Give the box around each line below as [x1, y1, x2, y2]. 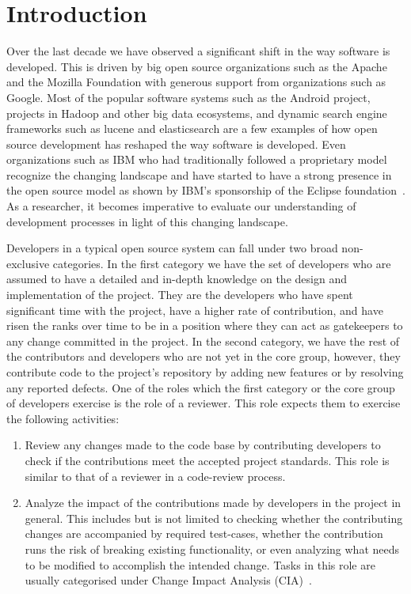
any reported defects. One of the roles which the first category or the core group [6, 379, 395, 395]
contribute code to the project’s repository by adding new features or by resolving [6, 364, 404, 380]
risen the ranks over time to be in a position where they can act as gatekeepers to [6, 317, 403, 334]
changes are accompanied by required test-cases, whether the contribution [25, 525, 383, 542]
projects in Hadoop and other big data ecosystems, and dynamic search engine [6, 104, 387, 121]
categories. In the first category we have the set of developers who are [52, 255, 391, 271]
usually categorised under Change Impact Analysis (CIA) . [25, 572, 312, 588]
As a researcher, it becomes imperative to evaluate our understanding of [6, 198, 356, 214]
